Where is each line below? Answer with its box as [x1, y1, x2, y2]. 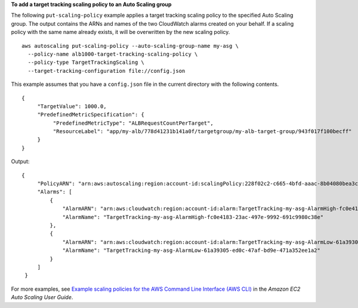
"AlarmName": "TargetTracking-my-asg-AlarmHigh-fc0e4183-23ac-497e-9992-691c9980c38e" [62, 214, 324, 220]
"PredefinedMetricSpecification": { [37, 111, 144, 118]
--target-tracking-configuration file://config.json [27, 67, 186, 74]
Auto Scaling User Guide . [11, 294, 73, 301]
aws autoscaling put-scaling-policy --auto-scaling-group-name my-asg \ [21, 42, 239, 49]
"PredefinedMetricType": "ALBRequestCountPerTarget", [53, 119, 214, 127]
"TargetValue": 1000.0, [37, 103, 107, 110]
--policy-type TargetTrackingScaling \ [27, 59, 144, 66]
